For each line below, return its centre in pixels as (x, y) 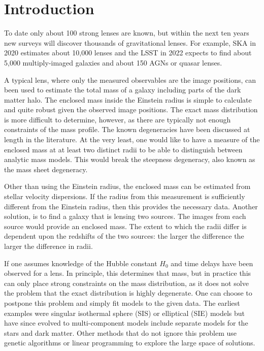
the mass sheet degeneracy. (46, 169)
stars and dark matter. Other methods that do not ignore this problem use (120, 332)
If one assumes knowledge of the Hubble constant (81, 263)
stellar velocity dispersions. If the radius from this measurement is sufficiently (125, 196)
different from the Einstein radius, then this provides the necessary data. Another (131, 206)
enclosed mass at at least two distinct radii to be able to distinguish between (123, 149)
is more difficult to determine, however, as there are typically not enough (118, 119)
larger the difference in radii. (48, 246)
